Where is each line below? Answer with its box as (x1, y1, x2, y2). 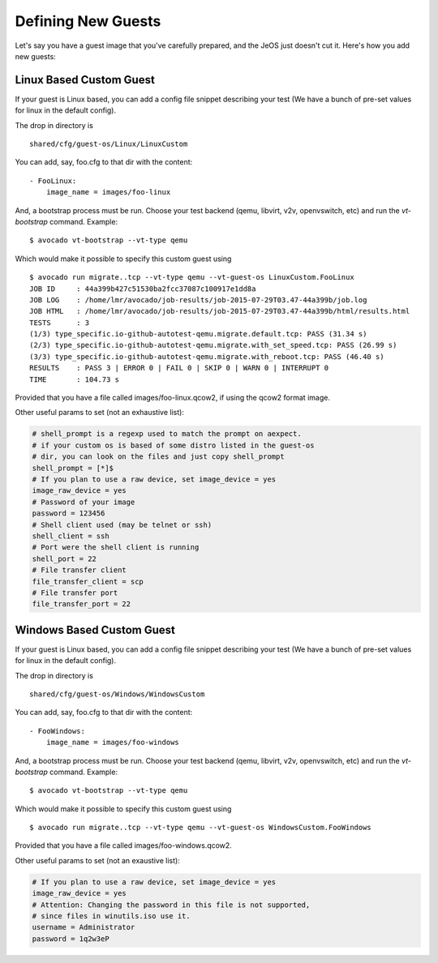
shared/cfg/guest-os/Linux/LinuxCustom (29, 139, 188, 149)
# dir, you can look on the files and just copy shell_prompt (32, 452, 285, 461)
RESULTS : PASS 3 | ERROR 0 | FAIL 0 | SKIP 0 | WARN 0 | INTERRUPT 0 (29, 363, 329, 373)
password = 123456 (32, 509, 105, 518)
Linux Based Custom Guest (15, 73, 156, 87)
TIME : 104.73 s (29, 374, 120, 384)
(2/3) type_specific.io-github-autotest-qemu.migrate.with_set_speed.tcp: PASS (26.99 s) (29, 340, 397, 350)
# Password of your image (32, 497, 135, 507)
